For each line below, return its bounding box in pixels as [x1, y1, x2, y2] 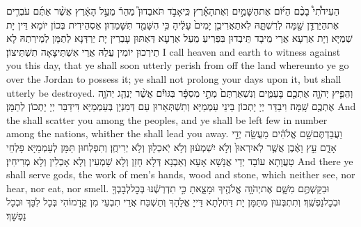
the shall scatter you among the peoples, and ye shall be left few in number [6, 112, 328, 127]
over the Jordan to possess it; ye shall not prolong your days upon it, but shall [6, 71, 342, 86]
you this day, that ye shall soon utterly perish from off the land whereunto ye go [6, 58, 349, 72]
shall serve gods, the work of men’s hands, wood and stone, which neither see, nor [6, 167, 355, 182]
